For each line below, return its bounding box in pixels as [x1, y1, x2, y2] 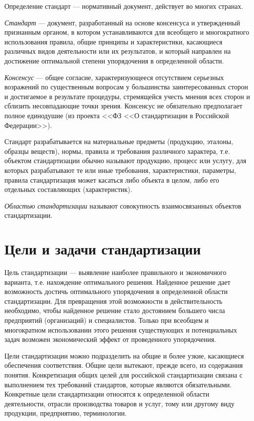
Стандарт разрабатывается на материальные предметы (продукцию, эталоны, [4, 136, 233, 147]
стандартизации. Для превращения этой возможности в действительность [4, 295, 223, 306]
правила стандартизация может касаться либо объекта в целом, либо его [4, 174, 219, 185]
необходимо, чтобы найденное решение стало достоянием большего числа [4, 305, 225, 316]
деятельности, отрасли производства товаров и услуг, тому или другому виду [4, 398, 234, 408]
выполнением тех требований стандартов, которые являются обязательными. [4, 379, 232, 389]
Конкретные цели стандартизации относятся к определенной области [4, 389, 210, 399]
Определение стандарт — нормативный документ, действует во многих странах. [4, 1, 243, 11]
